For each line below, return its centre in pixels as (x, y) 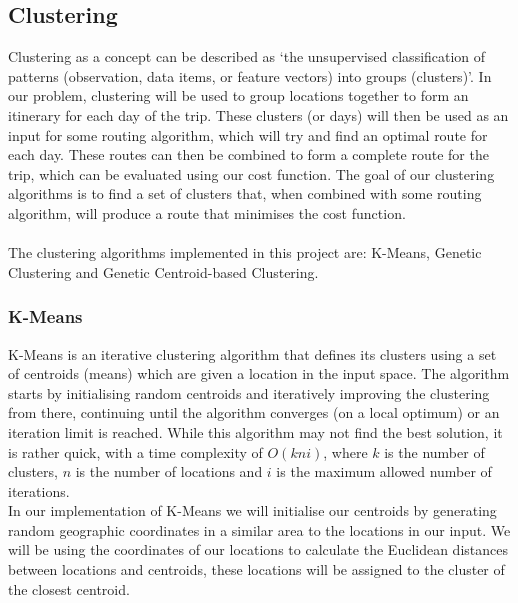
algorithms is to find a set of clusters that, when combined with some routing (245, 193)
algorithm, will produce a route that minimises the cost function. (207, 212)
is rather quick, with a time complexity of (135, 451)
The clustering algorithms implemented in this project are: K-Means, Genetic (245, 252)
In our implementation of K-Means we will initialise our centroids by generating (252, 510)
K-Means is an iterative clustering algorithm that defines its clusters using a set (252, 353)
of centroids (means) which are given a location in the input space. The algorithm (259, 373)
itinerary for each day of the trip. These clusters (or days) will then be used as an (258, 114)
